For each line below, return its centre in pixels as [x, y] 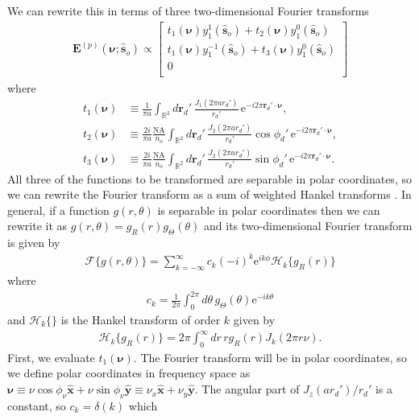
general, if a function [58, 210]
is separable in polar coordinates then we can [269, 210]
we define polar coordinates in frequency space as [129, 373]
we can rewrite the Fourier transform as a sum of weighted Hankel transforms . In [209, 194]
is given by [34, 243]
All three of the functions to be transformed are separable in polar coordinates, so [209, 178]
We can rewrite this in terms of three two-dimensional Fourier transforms [188, 10]
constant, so [37, 405]
